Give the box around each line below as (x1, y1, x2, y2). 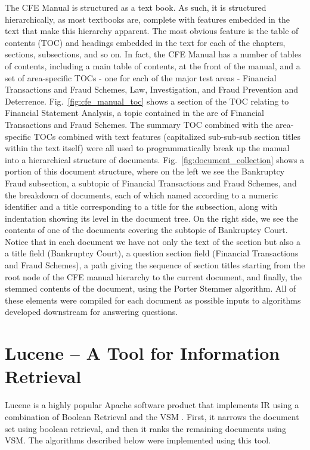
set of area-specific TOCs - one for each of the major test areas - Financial (5, 71, 277, 84)
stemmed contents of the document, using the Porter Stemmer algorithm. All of (5, 282, 296, 295)
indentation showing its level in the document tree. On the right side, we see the (5, 212, 298, 224)
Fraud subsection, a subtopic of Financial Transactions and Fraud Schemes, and (5, 176, 297, 189)
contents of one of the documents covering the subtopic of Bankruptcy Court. (5, 224, 288, 236)
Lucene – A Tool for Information (5, 341, 280, 365)
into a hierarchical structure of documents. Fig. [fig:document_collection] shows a (5, 153, 305, 166)
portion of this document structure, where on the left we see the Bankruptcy (5, 165, 285, 177)
